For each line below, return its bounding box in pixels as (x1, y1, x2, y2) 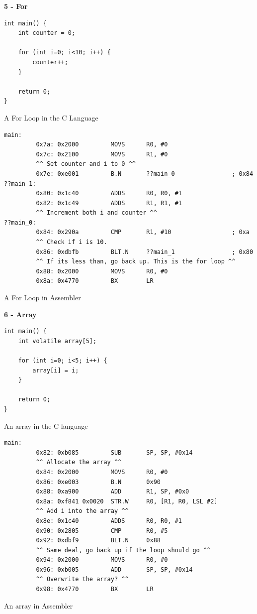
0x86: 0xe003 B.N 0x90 (36, 478, 161, 486)
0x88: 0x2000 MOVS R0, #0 (36, 267, 168, 275)
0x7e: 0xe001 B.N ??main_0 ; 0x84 (36, 170, 254, 177)
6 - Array (4, 309, 37, 319)
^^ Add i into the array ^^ (36, 507, 129, 515)
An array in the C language (4, 420, 88, 431)
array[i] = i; (32, 367, 79, 374)
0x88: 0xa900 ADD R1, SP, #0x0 (36, 488, 189, 495)
